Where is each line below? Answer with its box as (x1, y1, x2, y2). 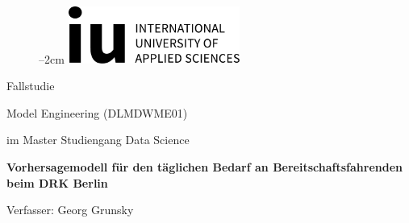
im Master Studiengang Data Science (6, 131, 190, 148)
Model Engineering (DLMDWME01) (6, 104, 188, 121)
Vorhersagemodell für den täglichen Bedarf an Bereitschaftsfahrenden (6, 159, 403, 176)
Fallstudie (6, 77, 55, 94)
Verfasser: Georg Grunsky (6, 201, 134, 218)
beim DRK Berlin (6, 174, 108, 191)
